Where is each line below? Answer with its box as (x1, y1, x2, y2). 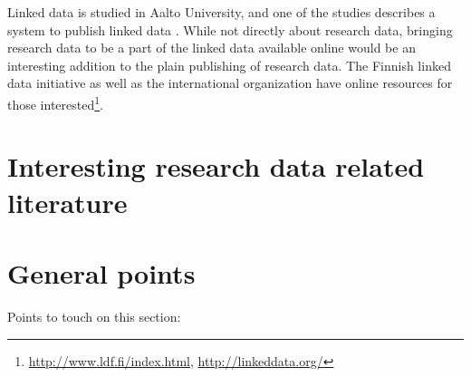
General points (7, 254, 196, 291)
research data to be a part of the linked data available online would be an (7, 38, 416, 57)
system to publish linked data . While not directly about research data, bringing (7, 20, 453, 39)
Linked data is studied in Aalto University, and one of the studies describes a (7, 3, 436, 21)
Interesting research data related (7, 148, 425, 185)
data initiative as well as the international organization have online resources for (7, 73, 453, 92)
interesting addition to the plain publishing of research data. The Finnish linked (7, 55, 451, 74)
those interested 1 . (7, 92, 103, 113)
